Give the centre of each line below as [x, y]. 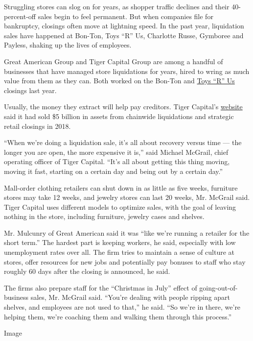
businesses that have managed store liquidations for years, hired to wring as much [127, 71]
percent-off [20, 16]
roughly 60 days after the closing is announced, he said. [87, 271]
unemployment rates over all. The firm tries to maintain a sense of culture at [119, 252]
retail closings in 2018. [37, 126]
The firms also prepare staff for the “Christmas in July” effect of [101, 287]
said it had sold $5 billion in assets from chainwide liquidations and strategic [119, 116]
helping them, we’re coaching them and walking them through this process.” [118, 316]
